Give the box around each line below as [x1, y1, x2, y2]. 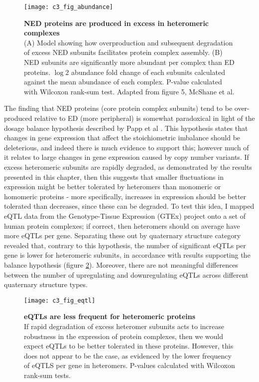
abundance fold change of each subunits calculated [71, 66, 225, 77]
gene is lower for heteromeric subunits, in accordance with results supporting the [4, 250, 251, 260]
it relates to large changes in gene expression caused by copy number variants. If [4, 152, 249, 162]
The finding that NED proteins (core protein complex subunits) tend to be [4, 103, 233, 113]
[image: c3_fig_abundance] [24, 3, 113, 10]
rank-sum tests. [24, 370, 71, 380]
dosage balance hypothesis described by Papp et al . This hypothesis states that [4, 122, 248, 133]
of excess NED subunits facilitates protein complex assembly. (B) [24, 47, 223, 57]
